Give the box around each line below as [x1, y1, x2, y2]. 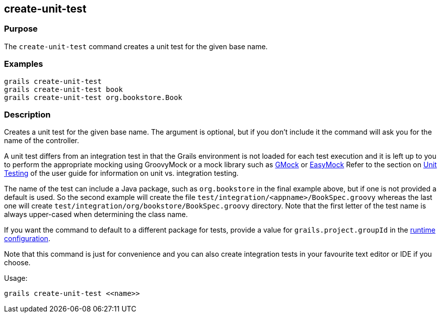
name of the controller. [4, 136, 80, 145]
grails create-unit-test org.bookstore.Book [4, 93, 183, 101]
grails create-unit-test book [4, 85, 123, 93]
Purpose [4, 24, 38, 34]
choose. [4, 258, 31, 267]
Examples [4, 59, 43, 69]
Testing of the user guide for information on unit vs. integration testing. [4, 169, 239, 178]
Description [4, 109, 51, 120]
